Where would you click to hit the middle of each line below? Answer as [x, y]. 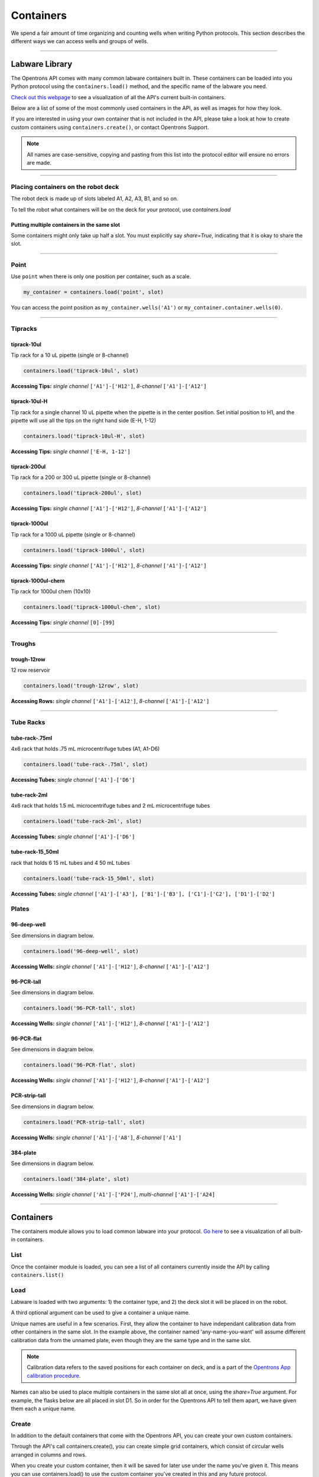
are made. [39, 162]
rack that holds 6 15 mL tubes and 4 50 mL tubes [70, 863]
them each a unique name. [43, 1408]
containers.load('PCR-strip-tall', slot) [84, 1122]
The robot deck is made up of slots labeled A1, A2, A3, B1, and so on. [95, 199]
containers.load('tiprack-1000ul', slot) [84, 550]
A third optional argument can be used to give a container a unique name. [100, 1313]
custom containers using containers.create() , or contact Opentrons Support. [110, 127]
